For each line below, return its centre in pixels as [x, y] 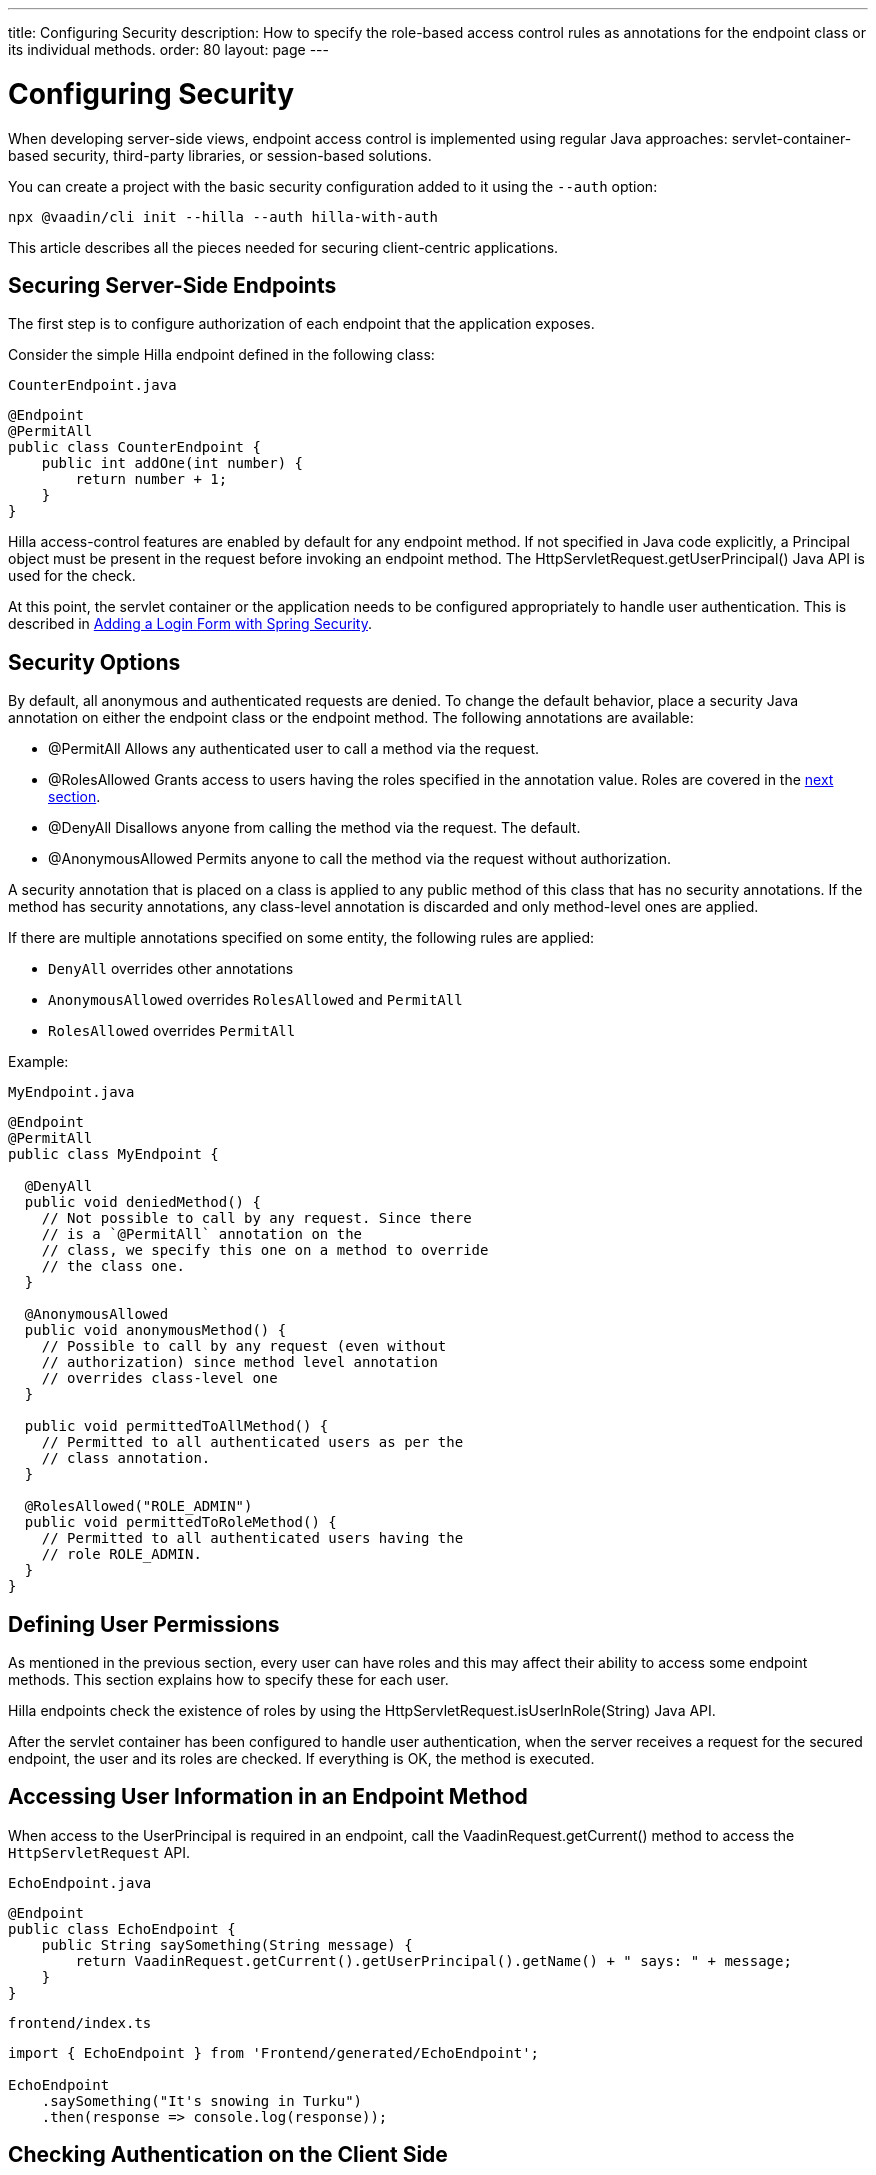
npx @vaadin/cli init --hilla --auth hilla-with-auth [223, 216]
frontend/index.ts [80, 2022]
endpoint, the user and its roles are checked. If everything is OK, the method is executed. [301, 1759]
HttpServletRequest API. [99, 1852]
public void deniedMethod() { [142, 1202]
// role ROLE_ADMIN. [121, 1554]
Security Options [94, 662]
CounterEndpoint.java [92, 385]
